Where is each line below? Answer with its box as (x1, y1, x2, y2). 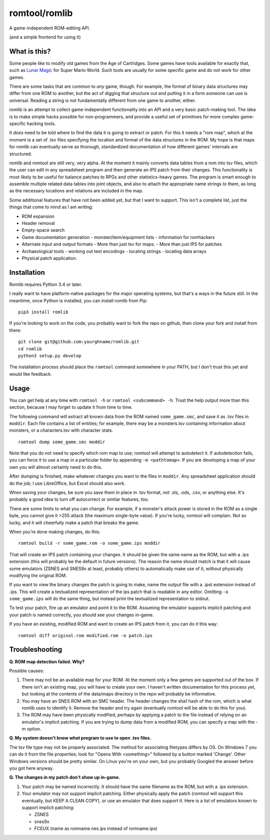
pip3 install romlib (18, 309, 68, 315)
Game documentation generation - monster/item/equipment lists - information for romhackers (21, 234, 215, 240)
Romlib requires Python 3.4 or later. (9, 281, 82, 287)
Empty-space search (21, 227, 65, 233)
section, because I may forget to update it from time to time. (9, 404, 133, 410)
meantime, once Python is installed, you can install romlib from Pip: (9, 297, 147, 303)
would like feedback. (9, 371, 52, 377)
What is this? (9, 47, 51, 55)
